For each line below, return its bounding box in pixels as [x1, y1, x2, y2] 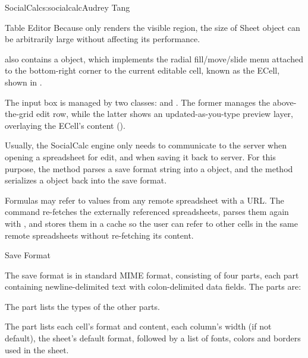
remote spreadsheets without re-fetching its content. [5, 229, 194, 241]
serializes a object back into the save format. [5, 174, 167, 186]
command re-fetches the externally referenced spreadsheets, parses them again [5, 205, 289, 218]
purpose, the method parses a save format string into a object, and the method [5, 162, 293, 175]
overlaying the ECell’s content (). [5, 119, 125, 131]
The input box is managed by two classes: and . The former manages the [5, 96, 271, 108]
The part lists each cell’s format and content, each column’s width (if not [5, 320, 272, 332]
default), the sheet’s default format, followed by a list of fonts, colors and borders [5, 332, 301, 344]
